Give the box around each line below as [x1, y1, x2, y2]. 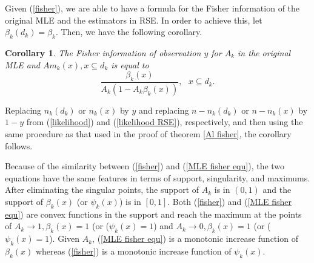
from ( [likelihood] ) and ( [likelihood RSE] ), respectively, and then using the [26, 115, 303, 128]
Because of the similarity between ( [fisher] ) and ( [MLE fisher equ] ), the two [5, 160, 285, 172]
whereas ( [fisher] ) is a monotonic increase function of [35, 244, 232, 257]
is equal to [111, 58, 149, 71]
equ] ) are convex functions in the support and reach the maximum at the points [5, 207, 302, 220]
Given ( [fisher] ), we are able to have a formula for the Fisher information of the [5, 2, 300, 14]
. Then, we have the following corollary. [55, 25, 202, 38]
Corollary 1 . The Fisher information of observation [5, 46, 201, 59]
